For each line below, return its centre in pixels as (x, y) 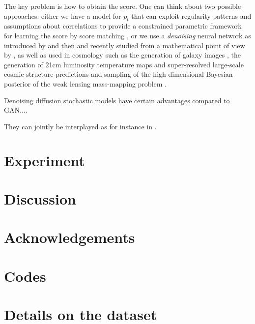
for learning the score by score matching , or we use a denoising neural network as (127, 35)
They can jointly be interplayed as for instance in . (80, 126)
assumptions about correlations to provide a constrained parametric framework (123, 26)
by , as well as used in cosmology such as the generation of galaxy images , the (122, 55)
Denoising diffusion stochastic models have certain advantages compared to (117, 100)
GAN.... (16, 110)
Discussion (40, 198)
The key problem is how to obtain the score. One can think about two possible (123, 6)
